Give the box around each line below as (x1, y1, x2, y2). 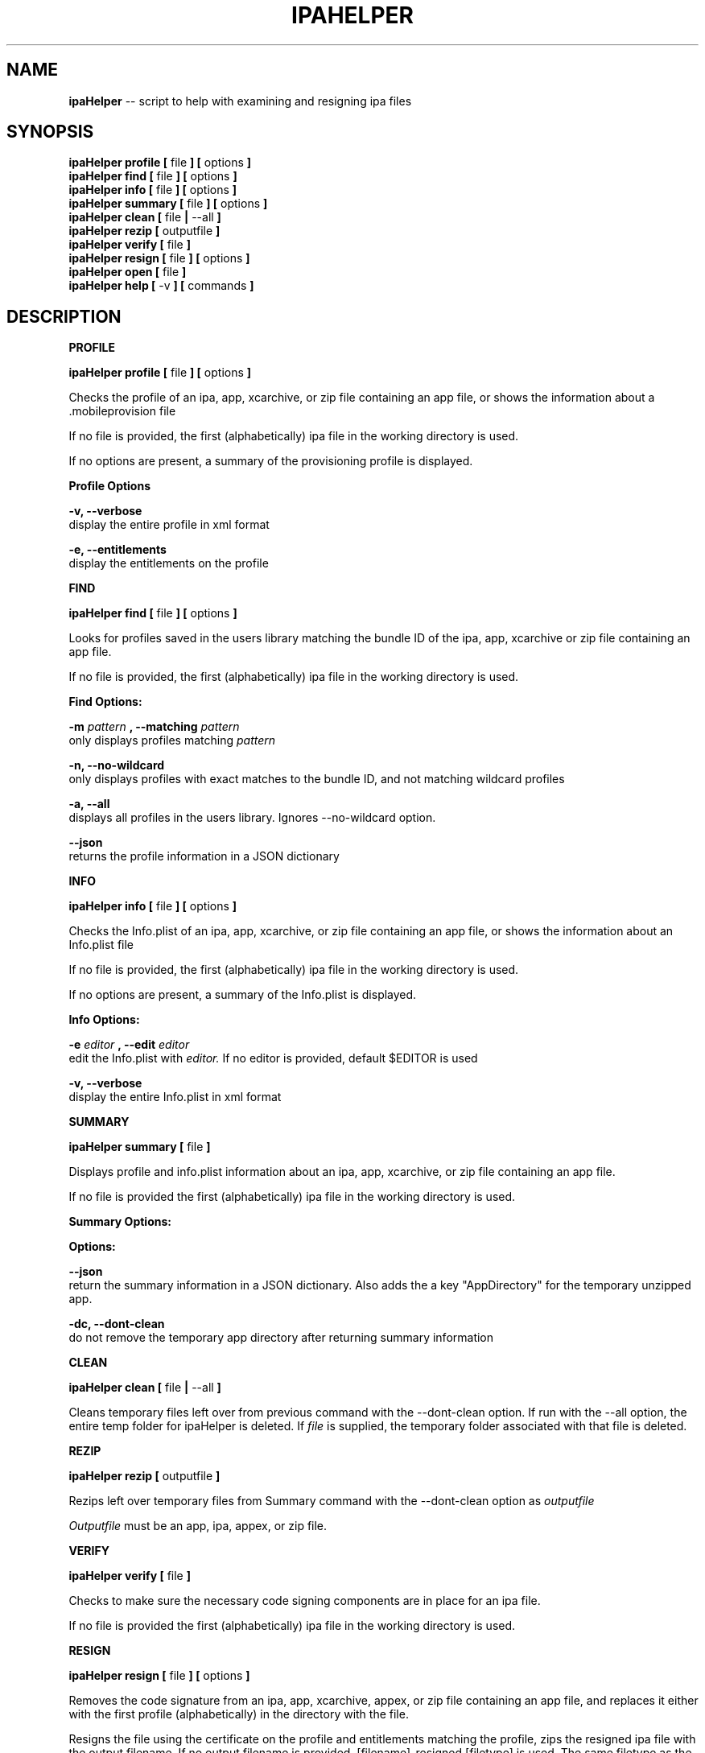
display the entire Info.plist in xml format (68, 1090, 282, 1104)
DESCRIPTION (6, 306, 122, 327)
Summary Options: (68, 1215, 171, 1229)
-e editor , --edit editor (68, 1037, 190, 1052)
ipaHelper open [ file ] (68, 265, 187, 279)
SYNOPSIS (6, 122, 94, 142)
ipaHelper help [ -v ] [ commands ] (68, 278, 254, 293)
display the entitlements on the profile (68, 556, 269, 571)
